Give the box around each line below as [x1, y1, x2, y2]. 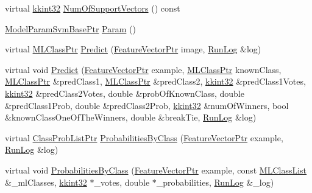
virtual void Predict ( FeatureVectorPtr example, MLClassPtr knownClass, [5, 63, 282, 75]
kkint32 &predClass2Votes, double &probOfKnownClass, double [5, 86, 244, 99]
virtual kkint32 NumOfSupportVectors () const [5, 2, 180, 14]
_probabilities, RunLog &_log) [156, 175, 274, 188]
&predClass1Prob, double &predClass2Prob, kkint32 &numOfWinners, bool [5, 99, 289, 111]
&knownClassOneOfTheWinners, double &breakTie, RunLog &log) [5, 111, 257, 124]
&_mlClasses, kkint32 [5, 175, 87, 188]
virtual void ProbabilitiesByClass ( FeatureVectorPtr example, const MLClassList [5, 163, 307, 176]
